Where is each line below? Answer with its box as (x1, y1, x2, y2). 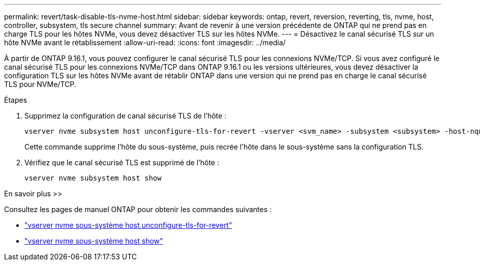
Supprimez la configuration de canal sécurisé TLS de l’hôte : (24, 111, 227, 120)
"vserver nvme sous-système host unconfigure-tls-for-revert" (24, 221, 232, 229)
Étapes (4, 96, 27, 104)
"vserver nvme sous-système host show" (24, 237, 163, 245)
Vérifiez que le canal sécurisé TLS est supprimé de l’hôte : (24, 158, 219, 167)
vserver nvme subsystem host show (24, 174, 162, 182)
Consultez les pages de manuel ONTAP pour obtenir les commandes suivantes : (4, 205, 272, 214)
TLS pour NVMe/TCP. (4, 80, 76, 89)
